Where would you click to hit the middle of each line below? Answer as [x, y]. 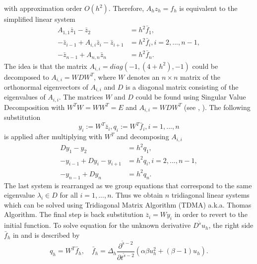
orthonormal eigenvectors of [46, 87]
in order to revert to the [211, 214]
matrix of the [200, 77]
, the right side [231, 225]
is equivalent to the [208, 8]
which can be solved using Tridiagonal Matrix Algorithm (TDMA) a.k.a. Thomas [128, 204]
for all [69, 195]
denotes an [143, 77]
